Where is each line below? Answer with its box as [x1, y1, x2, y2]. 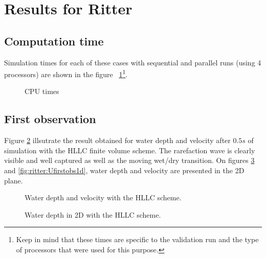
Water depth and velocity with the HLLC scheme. [25, 192, 182, 203]
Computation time [4, 33, 104, 49]
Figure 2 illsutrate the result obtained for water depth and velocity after [4, 135, 231, 146]
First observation [4, 111, 96, 127]
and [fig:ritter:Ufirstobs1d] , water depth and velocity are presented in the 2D [4, 165, 245, 175]
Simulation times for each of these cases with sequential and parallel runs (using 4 [4, 57, 261, 67]
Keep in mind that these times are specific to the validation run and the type [16, 234, 259, 245]
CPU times [25, 86, 59, 97]
